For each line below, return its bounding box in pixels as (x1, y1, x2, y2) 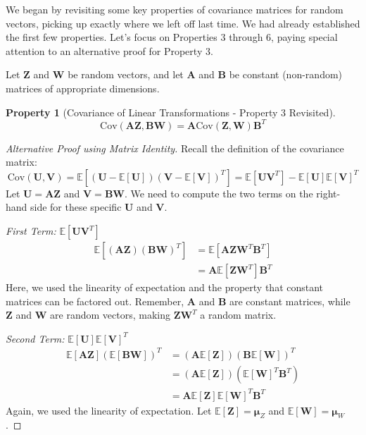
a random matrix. (200, 307, 277, 322)
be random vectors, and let (68, 67, 184, 82)
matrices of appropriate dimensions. (6, 80, 160, 95)
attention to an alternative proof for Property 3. (6, 43, 213, 58)
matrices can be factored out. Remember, (6, 293, 184, 308)
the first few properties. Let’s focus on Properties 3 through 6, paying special (6, 30, 338, 44)
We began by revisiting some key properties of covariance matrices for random (6, 2, 343, 16)
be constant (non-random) (229, 67, 343, 82)
